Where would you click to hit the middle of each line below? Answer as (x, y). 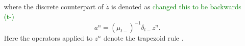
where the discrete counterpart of (54, 6)
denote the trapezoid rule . (144, 37)
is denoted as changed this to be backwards (176, 6)
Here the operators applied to (48, 37)
